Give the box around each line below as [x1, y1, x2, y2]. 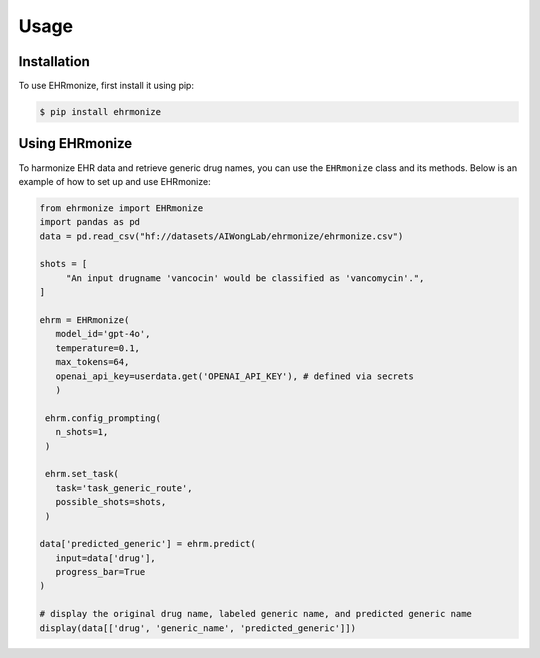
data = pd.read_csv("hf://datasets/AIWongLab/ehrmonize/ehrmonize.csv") [39, 230, 404, 242]
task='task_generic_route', [55, 482, 194, 494]
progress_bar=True [55, 566, 146, 578]
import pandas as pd [39, 216, 140, 228]
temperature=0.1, [55, 342, 140, 354]
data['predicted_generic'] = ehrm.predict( [39, 538, 257, 550]
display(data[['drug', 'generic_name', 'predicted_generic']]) [39, 622, 357, 634]
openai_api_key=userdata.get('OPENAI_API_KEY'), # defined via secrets [55, 370, 415, 382]
